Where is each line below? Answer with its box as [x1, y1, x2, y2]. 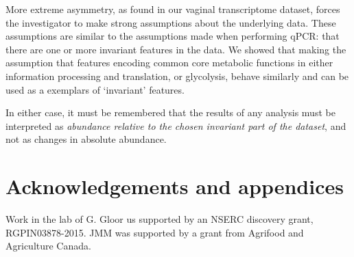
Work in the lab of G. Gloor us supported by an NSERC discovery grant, [5, 212, 314, 226]
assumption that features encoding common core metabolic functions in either [5, 55, 333, 70]
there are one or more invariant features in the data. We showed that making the [5, 42, 346, 56]
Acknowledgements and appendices [5, 172, 344, 200]
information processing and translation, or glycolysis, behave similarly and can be [5, 68, 349, 83]
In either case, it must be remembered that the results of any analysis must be [5, 105, 335, 120]
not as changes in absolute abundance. [5, 132, 167, 146]
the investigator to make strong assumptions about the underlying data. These [5, 15, 336, 29]
